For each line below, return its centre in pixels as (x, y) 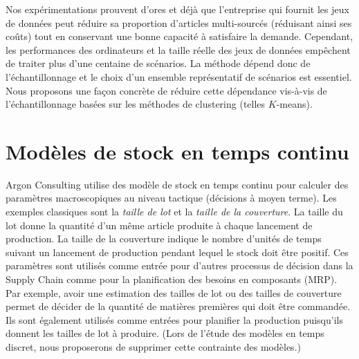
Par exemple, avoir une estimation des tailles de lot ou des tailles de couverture (174, 292)
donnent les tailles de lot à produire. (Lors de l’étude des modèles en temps (165, 333)
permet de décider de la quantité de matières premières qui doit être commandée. (178, 306)
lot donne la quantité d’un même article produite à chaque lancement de (159, 225)
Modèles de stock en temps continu (177, 151)
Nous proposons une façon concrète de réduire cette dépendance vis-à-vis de (166, 90)
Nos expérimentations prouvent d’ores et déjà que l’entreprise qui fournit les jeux (177, 9)
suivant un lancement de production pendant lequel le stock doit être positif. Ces (177, 252)
